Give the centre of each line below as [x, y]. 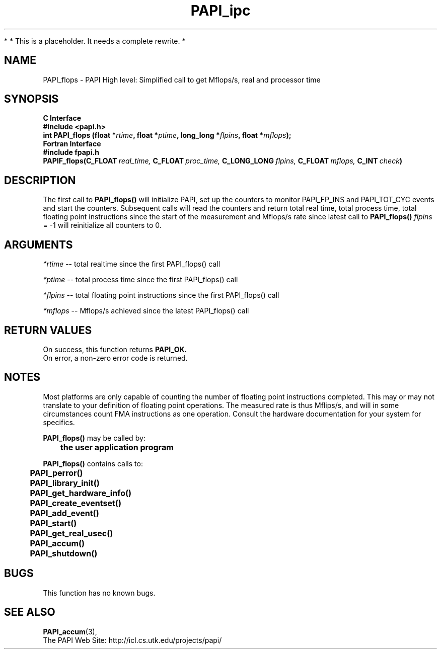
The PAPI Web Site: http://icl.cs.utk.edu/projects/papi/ [132, 640]
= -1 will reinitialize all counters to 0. [102, 225]
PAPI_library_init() [65, 483]
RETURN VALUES [48, 330]
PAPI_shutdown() [64, 553]
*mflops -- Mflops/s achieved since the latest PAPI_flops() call [146, 311]
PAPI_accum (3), [70, 631]
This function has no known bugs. [99, 593]
